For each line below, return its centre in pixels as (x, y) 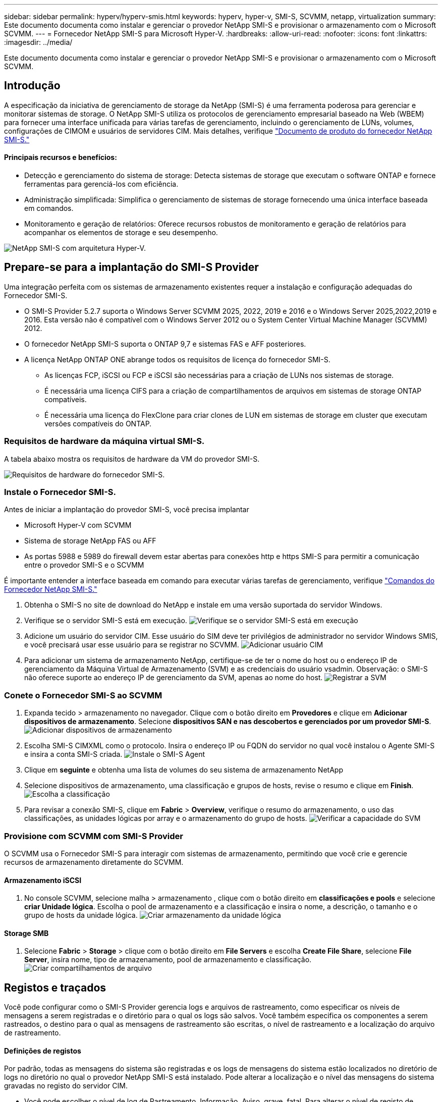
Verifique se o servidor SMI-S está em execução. (106, 621)
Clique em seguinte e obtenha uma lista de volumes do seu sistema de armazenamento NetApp (184, 770)
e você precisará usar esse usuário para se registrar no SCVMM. (132, 645)
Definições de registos (43, 1051)
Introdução (32, 86)
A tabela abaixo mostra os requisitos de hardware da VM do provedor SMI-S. (132, 459)
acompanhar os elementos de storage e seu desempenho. (121, 233)
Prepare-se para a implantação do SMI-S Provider (131, 267)
